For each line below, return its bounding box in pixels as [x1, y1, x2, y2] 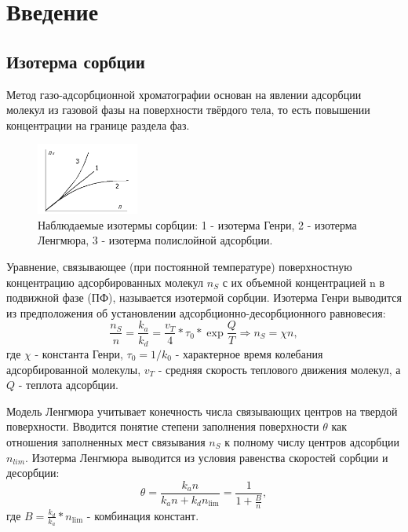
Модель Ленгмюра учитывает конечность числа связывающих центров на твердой [6, 402, 398, 419]
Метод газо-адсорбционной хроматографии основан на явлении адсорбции [6, 86, 362, 102]
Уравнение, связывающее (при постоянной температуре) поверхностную [6, 259, 352, 275]
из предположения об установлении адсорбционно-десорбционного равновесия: [6, 304, 386, 321]
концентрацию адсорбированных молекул [6, 273, 204, 290]
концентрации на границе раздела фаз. [6, 116, 190, 133]
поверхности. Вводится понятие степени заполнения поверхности [6, 418, 319, 435]
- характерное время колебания [175, 345, 323, 361]
